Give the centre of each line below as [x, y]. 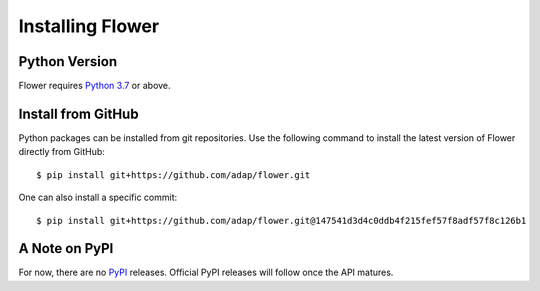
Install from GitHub [78, 113]
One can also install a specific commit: [98, 197]
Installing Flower [89, 26]
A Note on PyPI [66, 248]
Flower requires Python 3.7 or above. [94, 86]
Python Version [68, 61]
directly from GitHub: [61, 152]
